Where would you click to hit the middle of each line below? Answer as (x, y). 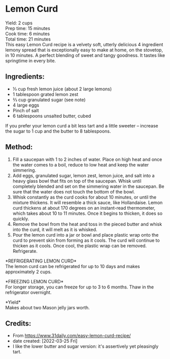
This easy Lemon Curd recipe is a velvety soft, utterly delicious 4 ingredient (84, 44)
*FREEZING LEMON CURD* (35, 281)
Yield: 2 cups (19, 23)
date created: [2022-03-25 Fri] (45, 341)
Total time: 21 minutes (28, 39)
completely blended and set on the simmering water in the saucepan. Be (88, 186)
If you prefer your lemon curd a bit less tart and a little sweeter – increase (82, 125)
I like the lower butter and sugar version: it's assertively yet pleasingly (86, 346)
